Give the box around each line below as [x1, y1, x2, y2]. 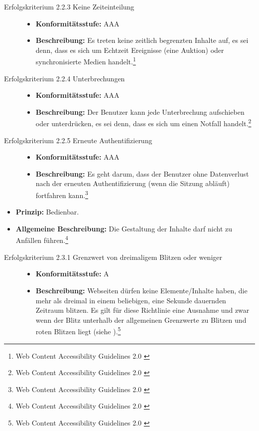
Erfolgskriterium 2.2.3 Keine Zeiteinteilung [4, 1, 134, 11]
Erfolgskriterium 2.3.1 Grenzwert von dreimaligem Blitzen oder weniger [4, 251, 222, 262]
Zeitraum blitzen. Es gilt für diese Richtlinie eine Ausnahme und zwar [35, 305, 250, 315]
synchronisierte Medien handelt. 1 [35, 55, 136, 67]
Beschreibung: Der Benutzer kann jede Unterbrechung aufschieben [35, 106, 245, 117]
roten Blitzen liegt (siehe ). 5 [35, 325, 121, 336]
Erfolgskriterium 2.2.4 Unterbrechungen [4, 73, 125, 83]
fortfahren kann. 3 [35, 189, 88, 200]
